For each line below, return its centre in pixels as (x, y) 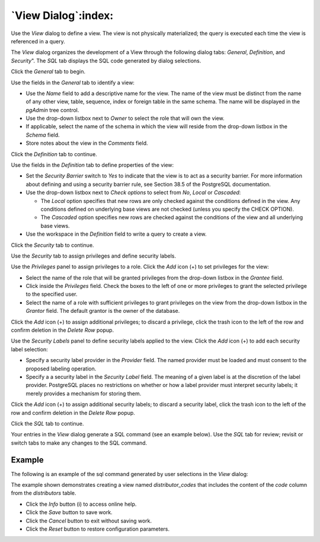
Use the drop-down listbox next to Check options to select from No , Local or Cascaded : (133, 192)
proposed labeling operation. (61, 369)
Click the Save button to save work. (69, 512)
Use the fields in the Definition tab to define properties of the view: (92, 165)
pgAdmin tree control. (52, 110)
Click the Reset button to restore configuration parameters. (98, 529)
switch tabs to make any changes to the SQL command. (79, 443)
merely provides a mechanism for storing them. (84, 393)
